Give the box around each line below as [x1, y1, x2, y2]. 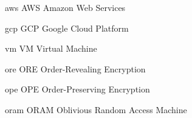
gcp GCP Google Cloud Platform [5, 21, 129, 34]
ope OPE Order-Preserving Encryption [5, 83, 150, 95]
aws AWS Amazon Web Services [5, 1, 126, 13]
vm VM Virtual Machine [5, 42, 97, 55]
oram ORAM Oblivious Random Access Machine [5, 103, 187, 116]
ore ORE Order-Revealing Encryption [5, 62, 146, 75]
